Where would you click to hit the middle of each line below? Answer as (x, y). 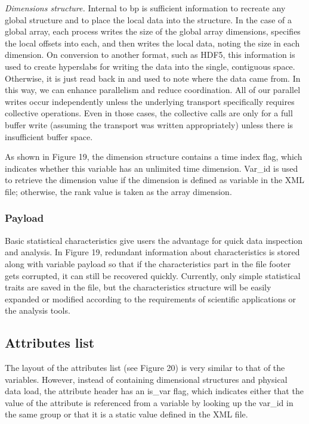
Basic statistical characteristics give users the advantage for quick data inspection (154, 240)
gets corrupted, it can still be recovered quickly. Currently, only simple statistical (153, 275)
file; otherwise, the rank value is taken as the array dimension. (118, 191)
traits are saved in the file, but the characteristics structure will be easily (138, 287)
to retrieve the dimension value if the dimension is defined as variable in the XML (154, 180)
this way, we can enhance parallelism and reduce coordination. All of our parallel (153, 90)
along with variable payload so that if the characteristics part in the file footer (148, 263)
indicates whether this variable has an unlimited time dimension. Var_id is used (152, 168)
